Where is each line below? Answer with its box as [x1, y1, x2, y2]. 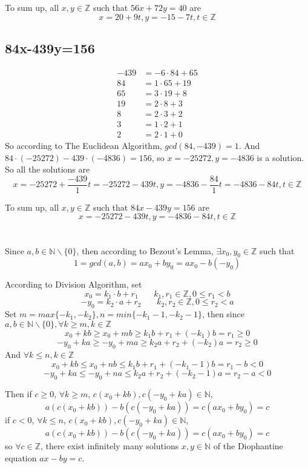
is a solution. [257, 151, 304, 163]
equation [5, 451, 37, 464]
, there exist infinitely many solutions [41, 440, 179, 452]
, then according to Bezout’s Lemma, [76, 244, 214, 257]
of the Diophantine [213, 440, 283, 452]
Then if [5, 387, 32, 400]
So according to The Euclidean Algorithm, [5, 139, 162, 152]
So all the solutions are [5, 163, 90, 176]
